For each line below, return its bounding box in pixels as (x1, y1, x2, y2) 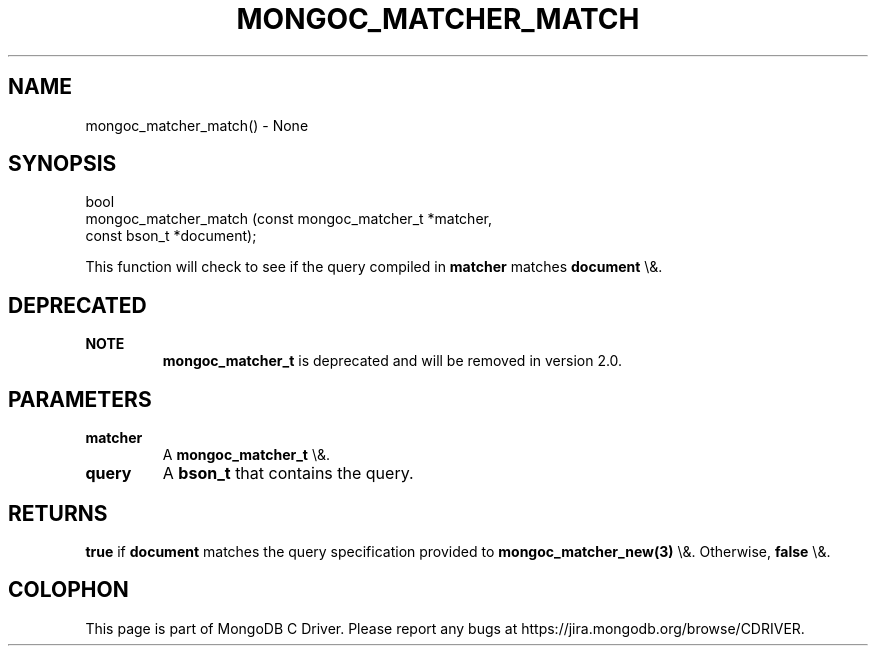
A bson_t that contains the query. (162, 463, 414, 484)
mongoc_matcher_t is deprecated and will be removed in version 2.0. (162, 352, 623, 370)
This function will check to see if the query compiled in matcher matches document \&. (85, 258, 663, 276)
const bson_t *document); (85, 227, 257, 245)
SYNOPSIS (8, 151, 117, 177)
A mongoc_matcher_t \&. (162, 446, 331, 464)
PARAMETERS (8, 386, 152, 412)
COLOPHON (8, 577, 129, 603)
